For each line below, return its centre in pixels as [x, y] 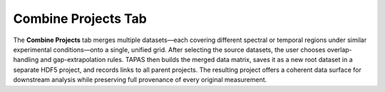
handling [26, 60]
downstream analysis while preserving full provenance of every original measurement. [140, 80]
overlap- [339, 49]
